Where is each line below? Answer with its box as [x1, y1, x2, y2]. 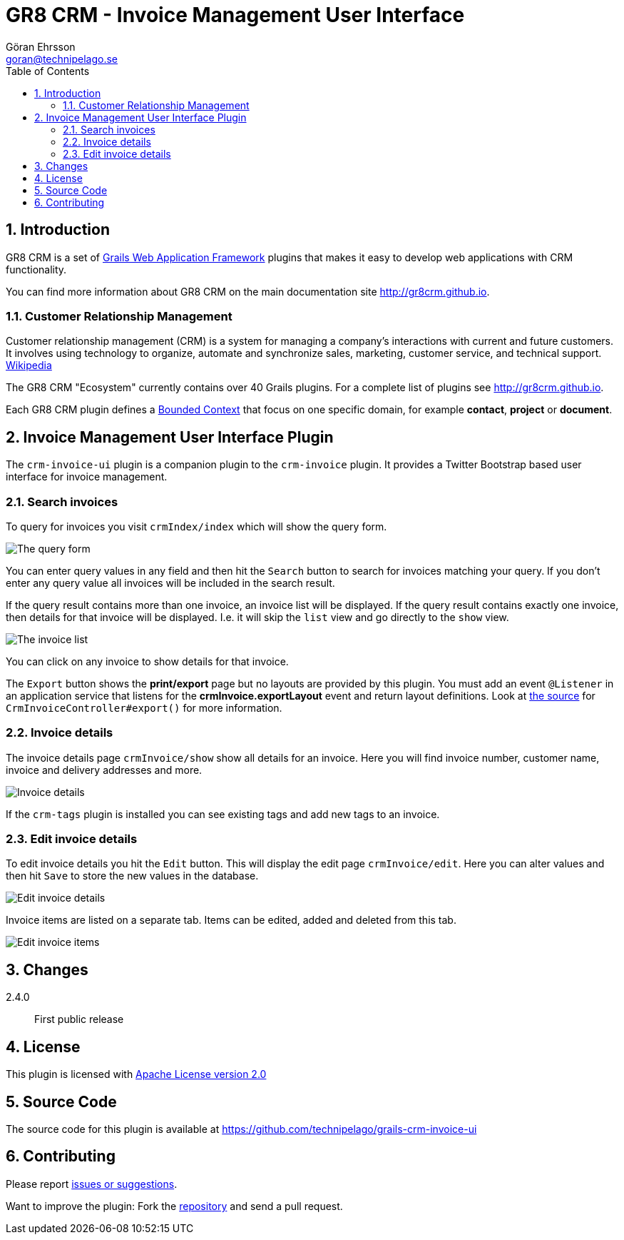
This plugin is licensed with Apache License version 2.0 [6, 1068, 267, 1081]
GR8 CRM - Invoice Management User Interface [6, 3, 465, 27]
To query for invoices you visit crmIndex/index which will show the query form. [6, 520, 387, 533]
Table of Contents [6, 64, 90, 77]
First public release [34, 1013, 124, 1026]
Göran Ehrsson [6, 40, 76, 53]
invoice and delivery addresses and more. [6, 763, 203, 776]
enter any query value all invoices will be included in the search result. [6, 576, 335, 589]
